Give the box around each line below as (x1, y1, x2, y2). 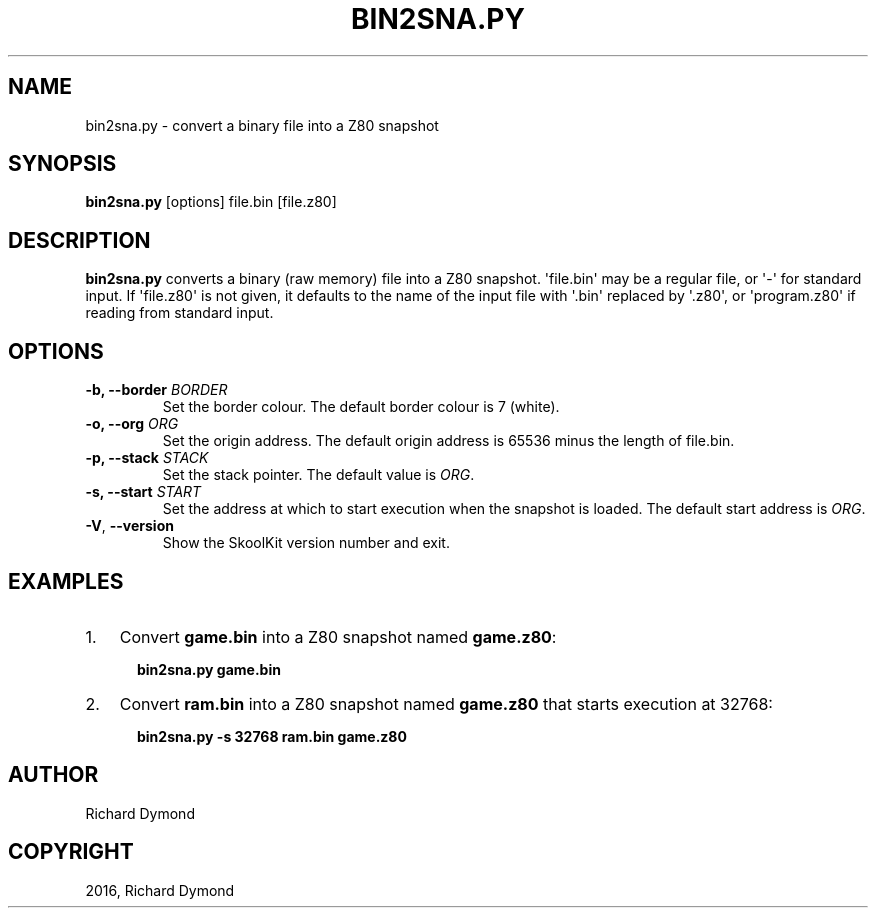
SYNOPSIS (8, 151, 117, 177)
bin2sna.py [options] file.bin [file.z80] (85, 193, 337, 211)
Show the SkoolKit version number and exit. (162, 534, 450, 552)
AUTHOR (8, 762, 99, 788)
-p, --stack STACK (85, 449, 209, 467)
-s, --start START (85, 483, 202, 501)
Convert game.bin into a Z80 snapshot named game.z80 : (119, 626, 557, 647)
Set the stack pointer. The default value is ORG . (162, 466, 475, 484)
